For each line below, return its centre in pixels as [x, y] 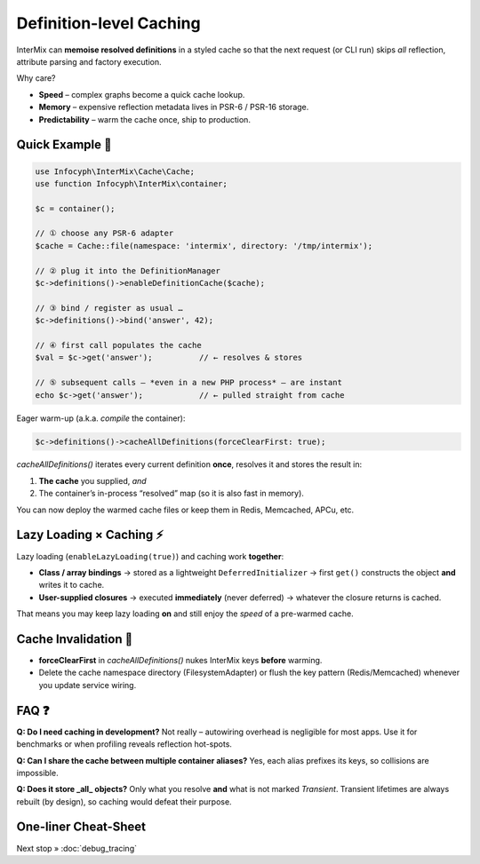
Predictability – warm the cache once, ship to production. [144, 119]
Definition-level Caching [108, 23]
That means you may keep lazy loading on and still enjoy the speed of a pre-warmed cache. [185, 614]
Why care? [36, 78]
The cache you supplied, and [92, 480]
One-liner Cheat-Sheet [81, 827]
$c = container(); [75, 208]
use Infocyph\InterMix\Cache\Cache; [115, 171]
